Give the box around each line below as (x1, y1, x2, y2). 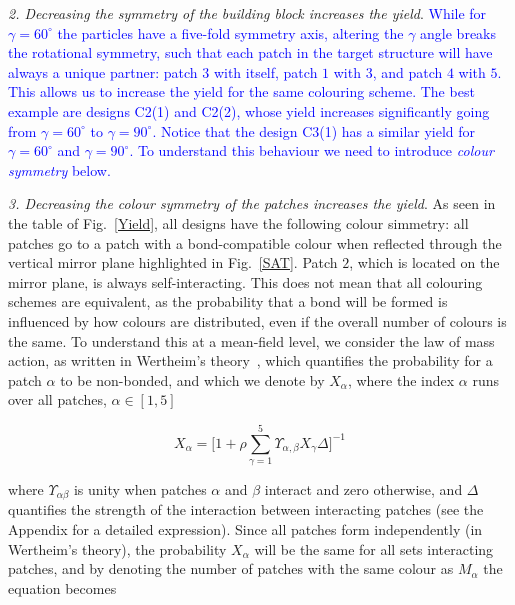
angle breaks (420, 22, 497, 43)
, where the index (347, 369, 455, 390)
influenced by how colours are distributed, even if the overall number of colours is (8, 310, 507, 331)
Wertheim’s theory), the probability (8, 538, 227, 559)
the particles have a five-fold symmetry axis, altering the (57, 22, 404, 43)
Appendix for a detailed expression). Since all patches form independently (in (8, 519, 483, 540)
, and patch (372, 61, 443, 82)
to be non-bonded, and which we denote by (60, 369, 325, 390)
